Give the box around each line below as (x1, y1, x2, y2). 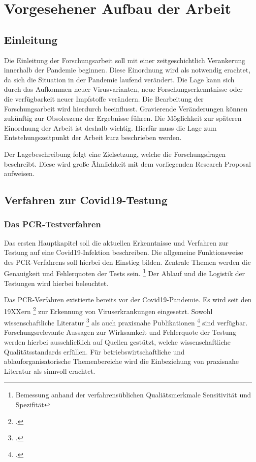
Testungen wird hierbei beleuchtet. (4, 278, 109, 288)
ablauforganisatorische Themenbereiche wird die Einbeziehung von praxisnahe (4, 356, 239, 366)
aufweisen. (4, 168, 35, 178)
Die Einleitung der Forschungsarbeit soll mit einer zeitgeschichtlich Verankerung (4, 55, 246, 65)
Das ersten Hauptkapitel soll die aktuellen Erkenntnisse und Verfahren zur (4, 237, 229, 248)
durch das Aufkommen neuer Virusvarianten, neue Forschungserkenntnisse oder (4, 84, 243, 94)
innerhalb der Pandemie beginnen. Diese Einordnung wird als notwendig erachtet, (4, 65, 251, 75)
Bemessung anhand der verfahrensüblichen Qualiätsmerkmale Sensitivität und (15, 390, 251, 400)
